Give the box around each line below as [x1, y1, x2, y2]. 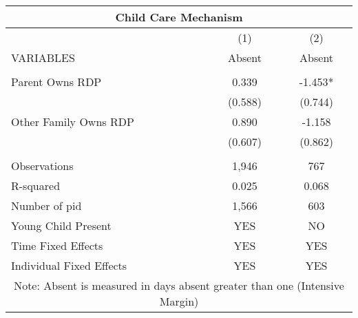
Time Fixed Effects [11, 237, 103, 253]
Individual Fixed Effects [11, 257, 127, 273]
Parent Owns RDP [11, 74, 102, 89]
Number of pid [11, 198, 82, 213]
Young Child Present [11, 218, 112, 233]
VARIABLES [11, 50, 75, 65]
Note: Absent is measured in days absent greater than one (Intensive [14, 277, 344, 293]
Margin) [159, 293, 199, 309]
